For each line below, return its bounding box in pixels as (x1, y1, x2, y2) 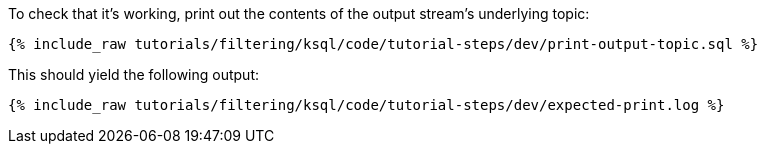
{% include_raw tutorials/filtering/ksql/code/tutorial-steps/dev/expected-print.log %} (8, 97, 725, 113)
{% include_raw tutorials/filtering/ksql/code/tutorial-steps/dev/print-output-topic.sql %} (8, 36, 759, 52)
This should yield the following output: (8, 66, 260, 83)
